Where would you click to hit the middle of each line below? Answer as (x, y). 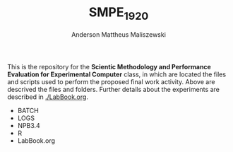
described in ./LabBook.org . (48, 97)
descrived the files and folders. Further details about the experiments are (114, 89)
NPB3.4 (29, 125)
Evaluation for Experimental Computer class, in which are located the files (117, 74)
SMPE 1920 (119, 13)
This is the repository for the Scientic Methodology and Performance (109, 66)
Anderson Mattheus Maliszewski (119, 34)
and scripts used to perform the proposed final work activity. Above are (111, 81)
